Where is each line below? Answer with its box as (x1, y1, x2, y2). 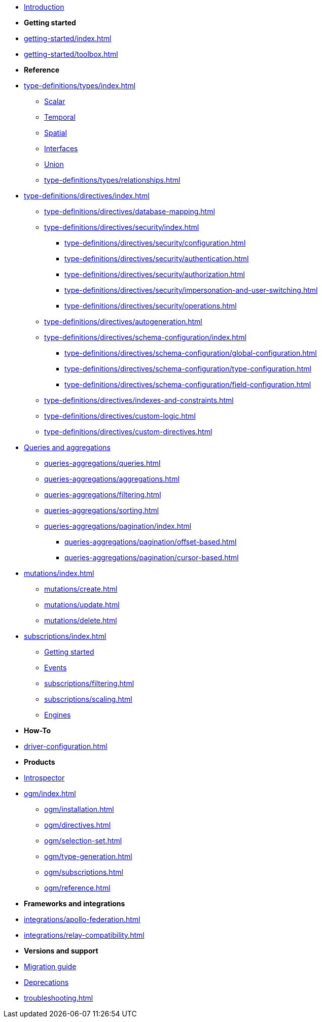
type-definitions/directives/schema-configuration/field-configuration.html (64, 380, 311, 389)
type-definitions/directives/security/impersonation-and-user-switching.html (64, 286, 318, 294)
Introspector (24, 773, 65, 782)
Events (44, 663, 67, 672)
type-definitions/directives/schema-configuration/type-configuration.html (64, 364, 311, 373)
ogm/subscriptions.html (44, 868, 123, 876)
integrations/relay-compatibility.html (24, 931, 145, 939)
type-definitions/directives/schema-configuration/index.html (44, 333, 246, 342)
